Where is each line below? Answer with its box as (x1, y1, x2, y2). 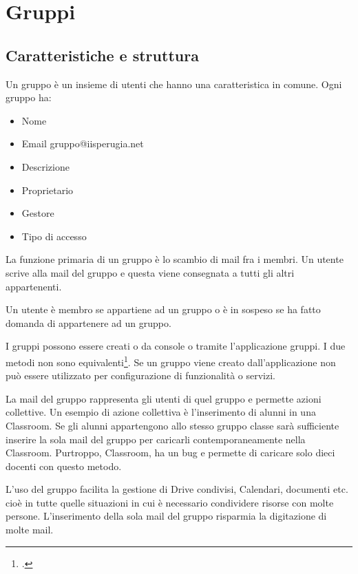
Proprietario (21, 182, 74, 197)
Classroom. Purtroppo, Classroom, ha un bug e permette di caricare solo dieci (6, 445, 335, 460)
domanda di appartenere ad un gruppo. (6, 315, 171, 330)
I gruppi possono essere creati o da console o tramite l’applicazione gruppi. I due (6, 339, 346, 353)
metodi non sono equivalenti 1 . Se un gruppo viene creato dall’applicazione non (6, 352, 336, 369)
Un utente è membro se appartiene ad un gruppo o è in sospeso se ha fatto (6, 302, 321, 317)
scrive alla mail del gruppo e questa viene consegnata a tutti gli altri (6, 265, 295, 279)
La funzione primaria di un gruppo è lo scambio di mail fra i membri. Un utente (6, 252, 344, 266)
